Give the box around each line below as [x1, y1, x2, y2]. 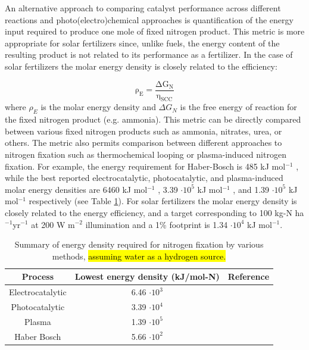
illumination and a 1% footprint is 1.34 [85, 218, 228, 230]
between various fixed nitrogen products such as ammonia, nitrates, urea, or [5, 124, 282, 137]
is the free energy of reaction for [180, 101, 297, 113]
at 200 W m [31, 218, 75, 230]
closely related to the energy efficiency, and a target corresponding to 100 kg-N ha [5, 206, 304, 218]
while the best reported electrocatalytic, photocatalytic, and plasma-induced [5, 171, 283, 184]
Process [21, 270, 54, 283]
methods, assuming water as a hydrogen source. [52, 249, 226, 262]
